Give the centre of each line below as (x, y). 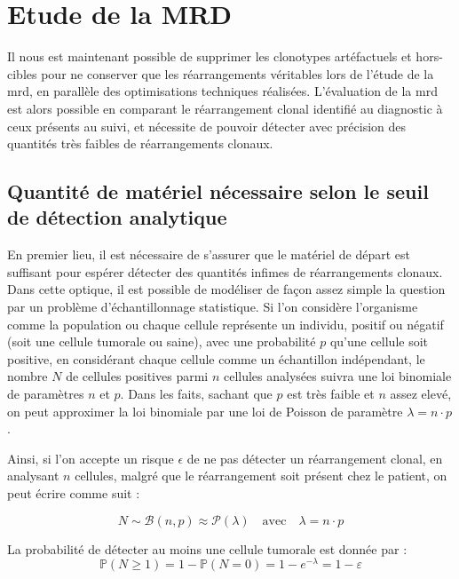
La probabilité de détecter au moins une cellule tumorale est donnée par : (207, 548)
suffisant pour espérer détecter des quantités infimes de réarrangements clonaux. (225, 271)
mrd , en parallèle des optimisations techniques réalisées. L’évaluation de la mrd (222, 91)
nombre (28, 376)
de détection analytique (117, 217)
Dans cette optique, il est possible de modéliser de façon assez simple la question (226, 289)
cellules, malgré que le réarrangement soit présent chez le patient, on (261, 476)
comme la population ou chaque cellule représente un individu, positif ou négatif (226, 324)
